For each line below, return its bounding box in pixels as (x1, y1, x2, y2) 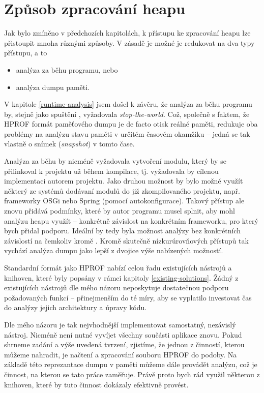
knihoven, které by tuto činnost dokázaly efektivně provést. (4, 379, 189, 389)
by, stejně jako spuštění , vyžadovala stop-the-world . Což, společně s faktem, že (4, 108, 250, 119)
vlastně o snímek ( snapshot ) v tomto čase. (4, 138, 135, 149)
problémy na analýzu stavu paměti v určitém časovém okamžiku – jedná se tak (4, 128, 250, 139)
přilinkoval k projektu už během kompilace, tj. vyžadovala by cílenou (4, 165, 219, 176)
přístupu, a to (4, 47, 47, 58)
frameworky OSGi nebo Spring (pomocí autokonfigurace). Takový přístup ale (4, 195, 245, 206)
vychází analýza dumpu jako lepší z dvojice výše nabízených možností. (4, 245, 223, 256)
